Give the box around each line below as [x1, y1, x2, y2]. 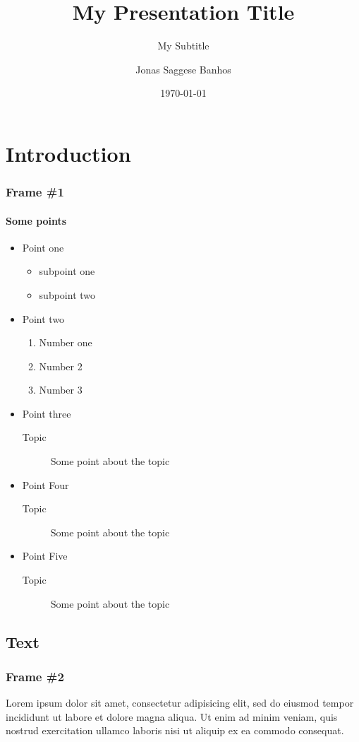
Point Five [22, 548, 68, 563]
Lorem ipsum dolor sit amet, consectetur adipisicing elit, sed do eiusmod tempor [6, 695, 354, 710]
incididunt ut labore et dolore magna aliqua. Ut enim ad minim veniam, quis [6, 709, 338, 724]
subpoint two [39, 287, 96, 302]
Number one [39, 335, 92, 350]
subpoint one [39, 264, 95, 278]
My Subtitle [157, 38, 209, 53]
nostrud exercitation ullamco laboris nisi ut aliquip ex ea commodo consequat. [6, 723, 344, 738]
